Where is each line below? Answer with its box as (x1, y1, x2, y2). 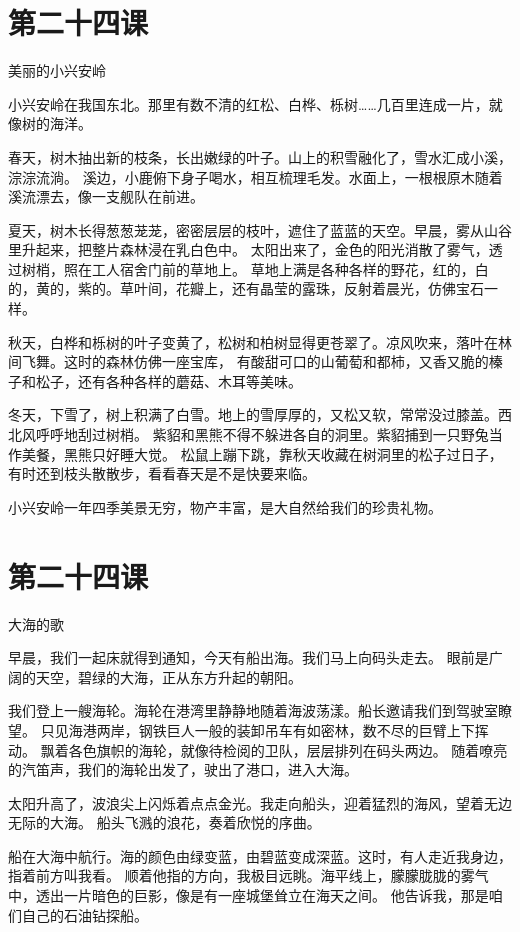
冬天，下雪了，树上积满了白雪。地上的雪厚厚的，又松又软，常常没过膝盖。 (8, 404, 498, 425)
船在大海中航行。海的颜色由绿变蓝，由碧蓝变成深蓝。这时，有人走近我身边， (8, 845, 512, 866)
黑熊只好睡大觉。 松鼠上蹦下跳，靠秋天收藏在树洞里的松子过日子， (63, 443, 503, 464)
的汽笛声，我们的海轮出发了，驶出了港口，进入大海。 (8, 759, 358, 780)
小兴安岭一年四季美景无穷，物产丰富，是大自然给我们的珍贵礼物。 (8, 496, 442, 517)
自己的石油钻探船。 (21, 904, 148, 925)
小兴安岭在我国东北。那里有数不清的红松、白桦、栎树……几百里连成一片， (8, 93, 489, 114)
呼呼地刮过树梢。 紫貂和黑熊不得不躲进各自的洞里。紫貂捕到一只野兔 (35, 424, 489, 445)
